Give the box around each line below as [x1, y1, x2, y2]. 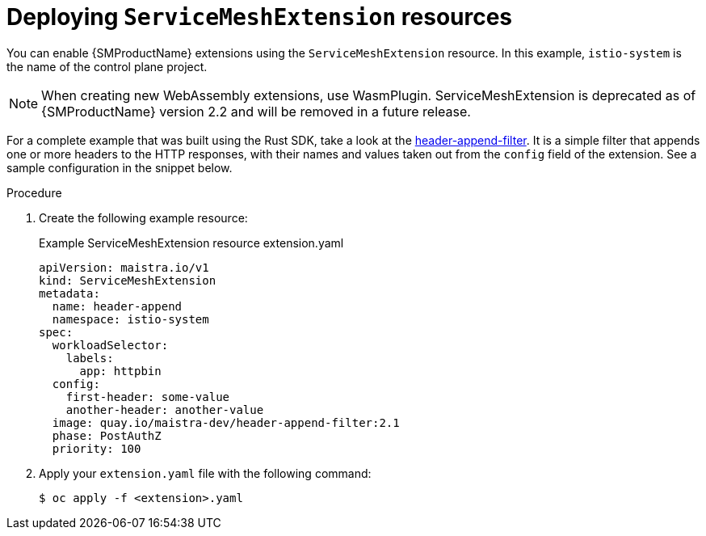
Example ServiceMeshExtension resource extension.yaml [39, 235, 344, 250]
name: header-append [52, 299, 183, 313]
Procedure [6, 185, 62, 200]
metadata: [39, 286, 100, 300]
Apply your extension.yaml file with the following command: [39, 466, 372, 480]
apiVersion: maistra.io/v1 [39, 260, 209, 274]
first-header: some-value [65, 390, 230, 403]
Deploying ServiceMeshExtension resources [6, 3, 513, 31]
